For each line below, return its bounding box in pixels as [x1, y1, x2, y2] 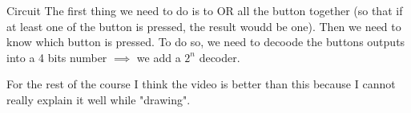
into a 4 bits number [6, 49, 107, 65]
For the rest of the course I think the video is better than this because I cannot [6, 76, 396, 92]
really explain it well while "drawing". [6, 91, 191, 107]
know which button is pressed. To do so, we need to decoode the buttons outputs [6, 33, 405, 50]
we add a [136, 49, 181, 65]
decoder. [199, 49, 240, 65]
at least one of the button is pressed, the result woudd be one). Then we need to [6, 18, 401, 34]
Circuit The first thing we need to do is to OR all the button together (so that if [6, 2, 403, 18]
